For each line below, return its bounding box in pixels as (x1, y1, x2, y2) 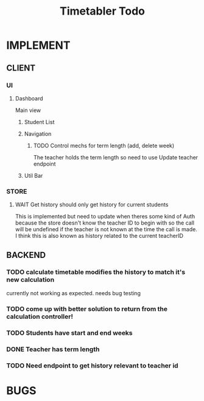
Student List (24, 118, 55, 125)
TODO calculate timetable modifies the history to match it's (6, 268, 186, 276)
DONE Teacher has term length (6, 345, 100, 354)
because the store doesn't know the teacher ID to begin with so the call (15, 219, 195, 226)
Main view (15, 106, 41, 114)
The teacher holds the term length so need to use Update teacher (33, 153, 199, 161)
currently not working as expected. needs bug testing (6, 289, 141, 296)
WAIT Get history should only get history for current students (15, 201, 169, 208)
